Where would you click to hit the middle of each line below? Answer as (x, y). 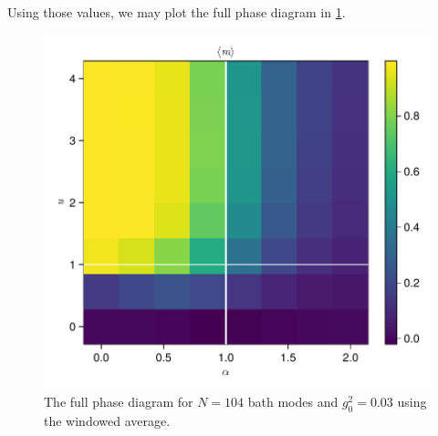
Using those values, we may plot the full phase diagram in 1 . (177, 12)
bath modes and (293, 401)
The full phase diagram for (119, 401)
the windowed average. (107, 420)
